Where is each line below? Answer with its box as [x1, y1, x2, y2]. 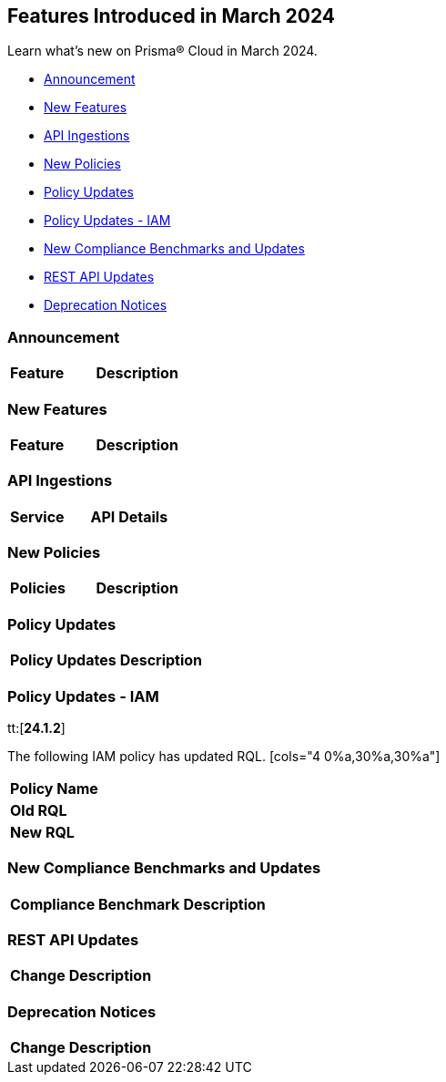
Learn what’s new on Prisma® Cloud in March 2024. [7, 43, 318, 59]
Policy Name [10, 778, 98, 798]
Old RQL [10, 800, 67, 819]
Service [10, 507, 65, 526]
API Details [90, 507, 168, 526]
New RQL [10, 822, 75, 841]
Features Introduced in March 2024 [7, 5, 336, 27]
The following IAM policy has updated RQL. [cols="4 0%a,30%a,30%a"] [7, 747, 441, 764]
